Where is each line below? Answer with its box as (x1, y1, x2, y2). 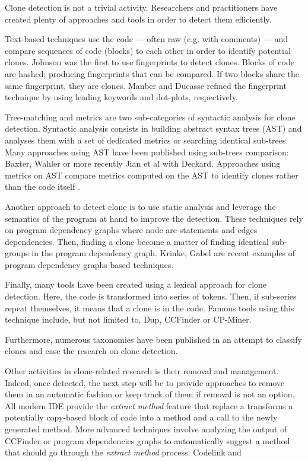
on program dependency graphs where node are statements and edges (5, 224, 258, 236)
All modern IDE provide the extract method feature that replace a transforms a (5, 399, 293, 412)
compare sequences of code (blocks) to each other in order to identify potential (5, 44, 291, 56)
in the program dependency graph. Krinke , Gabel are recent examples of (31, 247, 295, 259)
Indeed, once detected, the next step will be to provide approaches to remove (5, 376, 285, 388)
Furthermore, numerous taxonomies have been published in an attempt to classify (5, 333, 302, 345)
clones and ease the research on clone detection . (5, 345, 178, 357)
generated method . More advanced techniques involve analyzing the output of (5, 423, 287, 435)
